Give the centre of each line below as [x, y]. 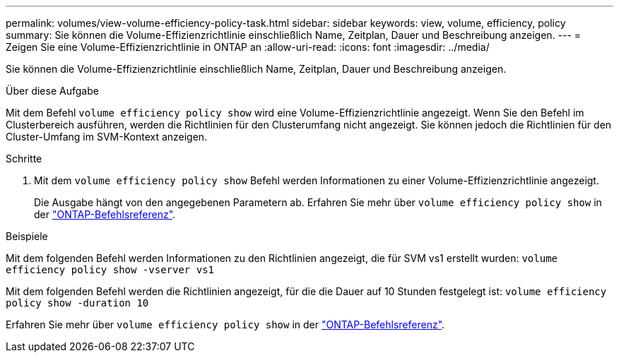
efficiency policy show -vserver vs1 [110, 270]
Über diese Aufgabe [52, 91]
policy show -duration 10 [77, 303]
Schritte [24, 159]
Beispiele [27, 236]
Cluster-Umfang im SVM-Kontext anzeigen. [107, 137]
